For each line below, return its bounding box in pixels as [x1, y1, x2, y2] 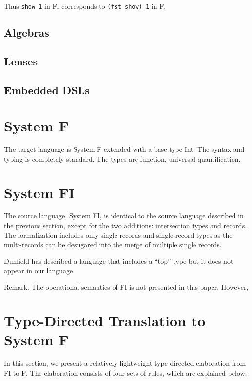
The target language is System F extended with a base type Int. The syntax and [4, 144, 245, 154]
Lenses [4, 53, 38, 68]
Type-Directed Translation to [4, 310, 206, 330]
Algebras [4, 25, 49, 40]
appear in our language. [4, 265, 75, 275]
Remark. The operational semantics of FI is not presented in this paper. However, [4, 282, 249, 292]
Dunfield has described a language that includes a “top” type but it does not [4, 255, 233, 266]
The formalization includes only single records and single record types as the [4, 230, 233, 240]
